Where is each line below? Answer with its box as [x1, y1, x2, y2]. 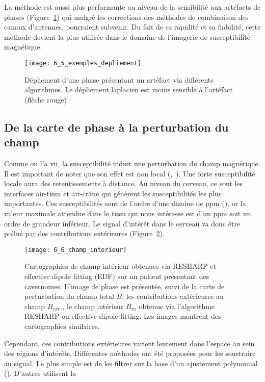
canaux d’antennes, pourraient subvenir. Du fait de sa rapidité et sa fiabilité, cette [4, 21, 261, 32]
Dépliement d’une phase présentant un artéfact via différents [24, 74, 214, 85]
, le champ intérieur [62, 300, 124, 311]
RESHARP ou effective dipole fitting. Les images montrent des [24, 311, 221, 321]
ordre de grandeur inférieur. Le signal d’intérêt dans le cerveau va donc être [4, 218, 241, 228]
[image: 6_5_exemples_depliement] [24, 59, 142, 67]
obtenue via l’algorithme [139, 300, 215, 311]
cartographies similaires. [24, 320, 100, 331]
